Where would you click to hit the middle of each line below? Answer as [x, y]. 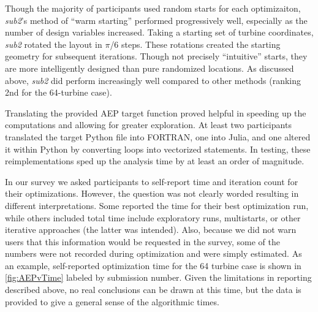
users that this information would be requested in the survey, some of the [143, 241]
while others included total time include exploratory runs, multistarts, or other [153, 217]
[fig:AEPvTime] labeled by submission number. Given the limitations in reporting [158, 277]
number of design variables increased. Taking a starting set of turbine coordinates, [159, 32]
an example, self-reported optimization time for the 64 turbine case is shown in [153, 265]
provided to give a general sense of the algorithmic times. [112, 301]
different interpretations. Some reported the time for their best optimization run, [157, 205]
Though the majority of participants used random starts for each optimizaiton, [153, 8]
